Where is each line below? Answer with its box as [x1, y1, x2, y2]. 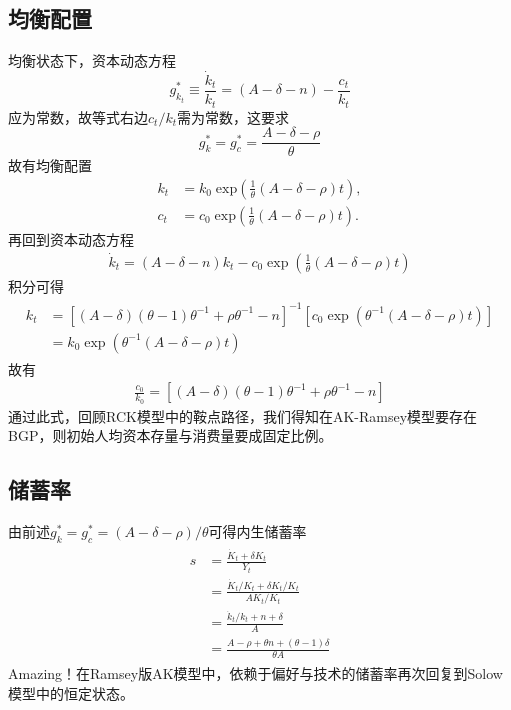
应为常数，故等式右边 [8, 106, 148, 127]
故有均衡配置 [8, 155, 92, 176]
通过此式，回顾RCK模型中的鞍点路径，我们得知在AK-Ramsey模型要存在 [8, 405, 478, 426]
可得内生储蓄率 [208, 521, 307, 542]
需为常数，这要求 [177, 106, 290, 127]
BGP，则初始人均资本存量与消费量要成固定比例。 [8, 425, 333, 446]
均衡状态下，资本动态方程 [8, 50, 176, 71]
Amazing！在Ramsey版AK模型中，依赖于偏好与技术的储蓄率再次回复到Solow [8, 663, 503, 684]
